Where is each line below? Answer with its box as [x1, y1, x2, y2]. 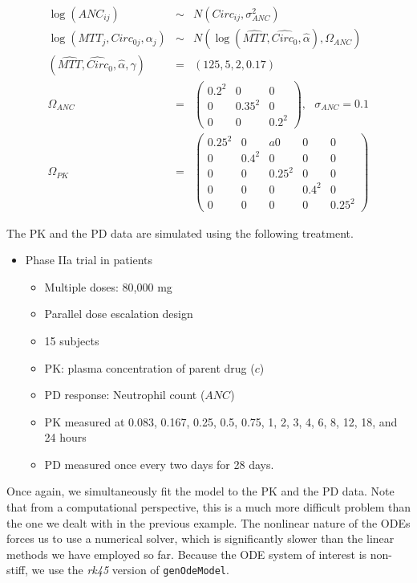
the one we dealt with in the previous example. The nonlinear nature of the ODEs [6, 514, 411, 531]
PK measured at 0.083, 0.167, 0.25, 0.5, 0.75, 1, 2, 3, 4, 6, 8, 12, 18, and [44, 413, 398, 430]
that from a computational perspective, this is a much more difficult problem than [6, 499, 411, 516]
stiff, [6, 561, 28, 578]
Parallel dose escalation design [44, 305, 193, 322]
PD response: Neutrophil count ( [44, 386, 205, 403]
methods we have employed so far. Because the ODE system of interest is [6, 545, 367, 562]
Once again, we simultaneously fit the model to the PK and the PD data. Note [6, 483, 395, 499]
